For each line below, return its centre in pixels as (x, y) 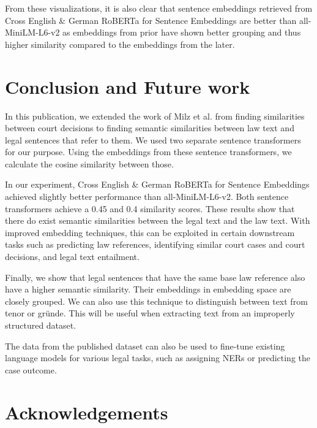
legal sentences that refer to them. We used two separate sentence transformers (153, 139)
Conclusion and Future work (128, 86)
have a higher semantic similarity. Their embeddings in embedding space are (148, 289)
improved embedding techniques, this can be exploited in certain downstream (150, 232)
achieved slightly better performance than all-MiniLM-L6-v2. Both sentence (147, 197)
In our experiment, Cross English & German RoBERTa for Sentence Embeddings (157, 184)
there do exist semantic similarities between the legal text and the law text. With (158, 220)
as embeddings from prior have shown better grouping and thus (182, 32)
